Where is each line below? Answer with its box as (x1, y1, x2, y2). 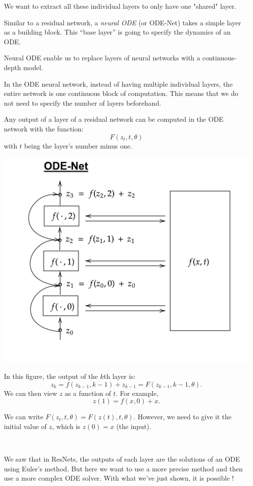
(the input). (116, 421, 151, 431)
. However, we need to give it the (133, 411, 232, 422)
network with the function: (4, 123, 84, 133)
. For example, (115, 388, 159, 398)
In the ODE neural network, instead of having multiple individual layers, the (4, 78, 233, 89)
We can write (4, 411, 43, 422)
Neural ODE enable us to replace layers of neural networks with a (4, 53, 200, 63)
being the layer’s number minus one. (24, 140, 132, 150)
